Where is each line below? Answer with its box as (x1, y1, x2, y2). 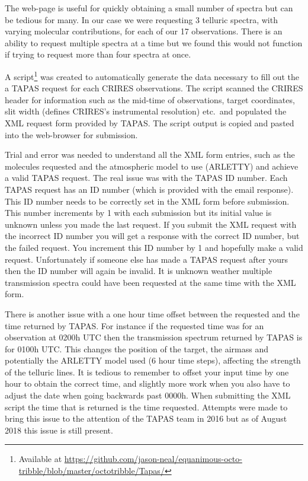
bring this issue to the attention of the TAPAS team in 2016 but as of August (5, 412, 287, 425)
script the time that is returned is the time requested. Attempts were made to (5, 400, 288, 413)
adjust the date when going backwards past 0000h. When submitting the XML (5, 389, 291, 402)
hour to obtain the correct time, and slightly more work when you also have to (5, 377, 290, 390)
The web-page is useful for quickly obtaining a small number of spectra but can (5, 2, 293, 14)
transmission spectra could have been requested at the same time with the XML (5, 276, 296, 288)
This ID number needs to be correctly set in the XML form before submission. (5, 195, 290, 207)
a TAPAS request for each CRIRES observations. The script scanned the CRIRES (5, 82, 303, 94)
